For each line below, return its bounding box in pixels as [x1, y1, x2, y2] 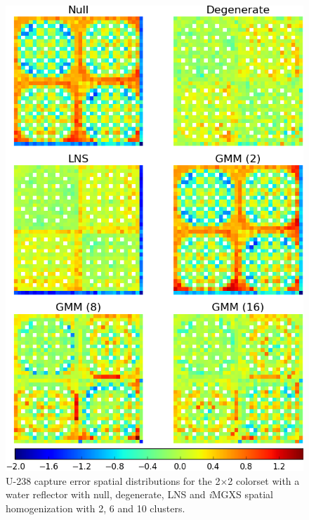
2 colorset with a [228, 473, 300, 488]
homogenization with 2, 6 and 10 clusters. [6, 501, 185, 516]
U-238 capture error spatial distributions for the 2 [6, 473, 221, 488]
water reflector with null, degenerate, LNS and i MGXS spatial [6, 487, 273, 502]
